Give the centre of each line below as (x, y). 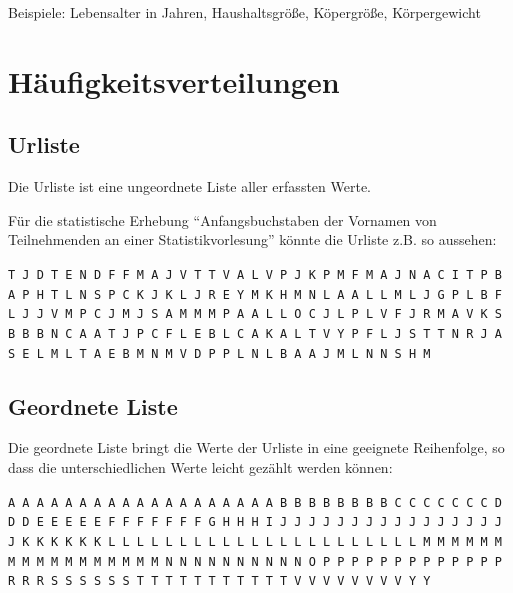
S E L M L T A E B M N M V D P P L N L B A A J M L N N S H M (219, 353)
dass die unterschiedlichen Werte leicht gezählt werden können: (200, 467)
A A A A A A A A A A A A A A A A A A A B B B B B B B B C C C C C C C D (255, 502)
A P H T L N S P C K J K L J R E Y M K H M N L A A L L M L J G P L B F (255, 294)
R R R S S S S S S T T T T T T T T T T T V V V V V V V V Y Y (219, 581)
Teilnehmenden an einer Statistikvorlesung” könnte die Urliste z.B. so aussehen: (252, 239)
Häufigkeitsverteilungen (174, 80)
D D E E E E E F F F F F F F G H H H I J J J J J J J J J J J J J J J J (255, 522)
